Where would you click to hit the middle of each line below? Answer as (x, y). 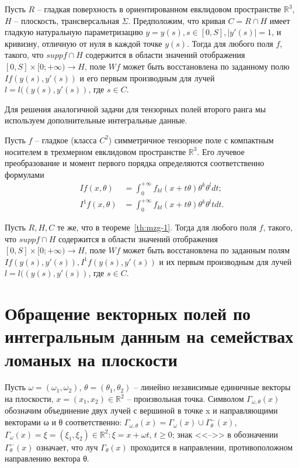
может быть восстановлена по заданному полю (206, 66)
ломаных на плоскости (91, 359)
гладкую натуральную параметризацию (74, 32)
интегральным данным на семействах (149, 336)
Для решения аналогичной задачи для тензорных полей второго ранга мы (135, 109)
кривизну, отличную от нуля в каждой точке (84, 43)
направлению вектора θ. (47, 458)
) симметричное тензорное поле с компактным (191, 140)
